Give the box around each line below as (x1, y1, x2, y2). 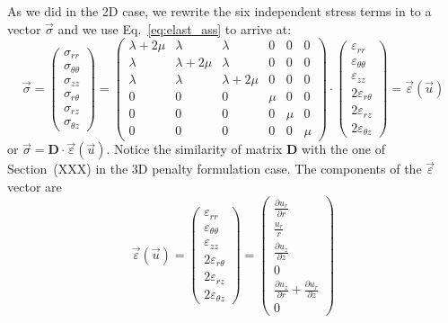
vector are (7, 177, 62, 196)
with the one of (302, 139, 385, 158)
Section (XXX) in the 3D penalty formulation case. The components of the (7, 159, 422, 178)
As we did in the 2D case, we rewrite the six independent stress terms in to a (7, 2, 432, 20)
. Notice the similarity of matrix (106, 139, 283, 158)
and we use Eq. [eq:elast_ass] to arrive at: (57, 19, 292, 38)
